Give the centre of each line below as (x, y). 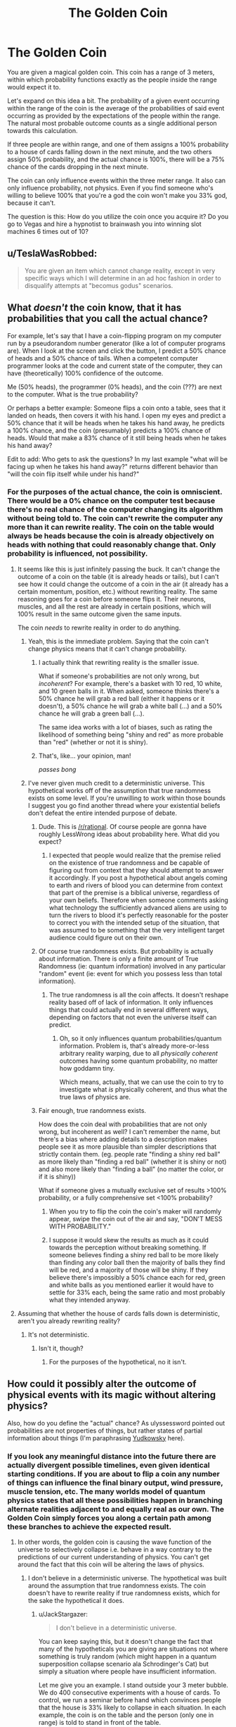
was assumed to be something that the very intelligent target (137, 930)
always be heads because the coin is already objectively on (111, 536)
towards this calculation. (43, 130)
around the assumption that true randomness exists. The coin (117, 1585)
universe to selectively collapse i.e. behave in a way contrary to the (114, 1549)
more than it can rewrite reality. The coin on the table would (111, 528)
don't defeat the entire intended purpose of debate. (103, 813)
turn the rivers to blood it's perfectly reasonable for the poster (139, 915)
